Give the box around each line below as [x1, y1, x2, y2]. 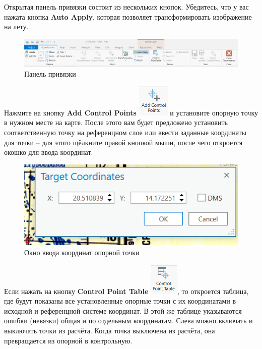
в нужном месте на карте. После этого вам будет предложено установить [4, 117, 228, 128]
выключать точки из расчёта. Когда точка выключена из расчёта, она [4, 325, 215, 335]
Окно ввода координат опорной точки [24, 247, 140, 257]
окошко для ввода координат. [4, 147, 93, 157]
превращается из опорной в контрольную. [4, 335, 133, 345]
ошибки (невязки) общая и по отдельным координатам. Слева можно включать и [4, 315, 253, 326]
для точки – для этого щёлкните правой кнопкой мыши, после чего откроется [4, 137, 243, 147]
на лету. [4, 21, 29, 32]
